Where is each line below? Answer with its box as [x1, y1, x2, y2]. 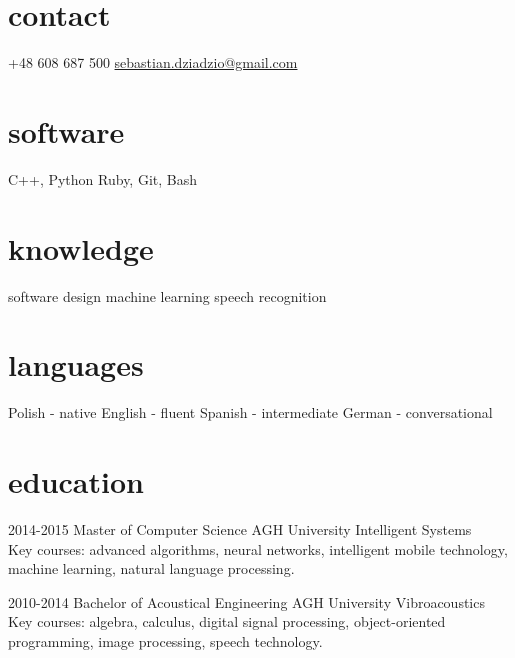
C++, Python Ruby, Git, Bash [8, 168, 198, 189]
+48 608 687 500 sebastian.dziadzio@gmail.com [8, 52, 298, 73]
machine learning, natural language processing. [8, 558, 295, 579]
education [8, 461, 144, 502]
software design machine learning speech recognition [8, 285, 327, 306]
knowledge [8, 227, 154, 268]
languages [8, 344, 144, 385]
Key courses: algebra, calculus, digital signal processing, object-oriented [8, 611, 446, 632]
